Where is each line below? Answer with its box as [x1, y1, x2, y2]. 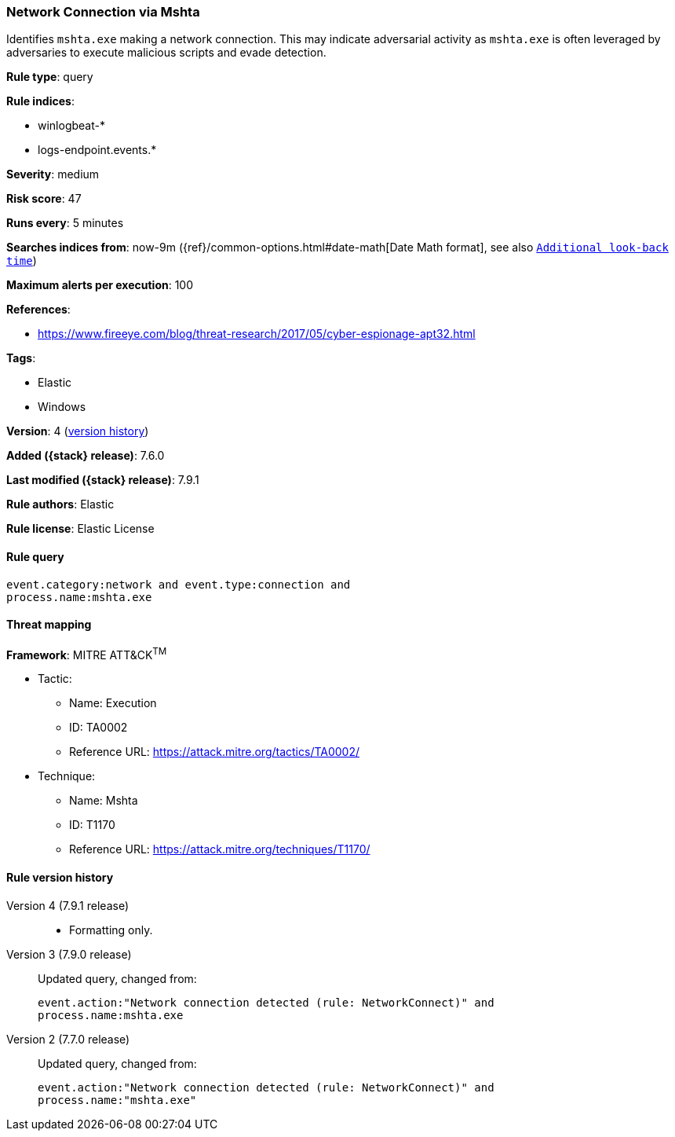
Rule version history [6, 871, 114, 885]
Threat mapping [6, 618, 92, 632]
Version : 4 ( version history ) [6, 424, 149, 438]
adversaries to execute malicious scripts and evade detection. [6, 46, 327, 60]
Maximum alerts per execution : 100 [6, 278, 194, 292]
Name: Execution [69, 696, 157, 710]
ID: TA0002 [69, 721, 128, 735]
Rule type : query [6, 70, 93, 84]
